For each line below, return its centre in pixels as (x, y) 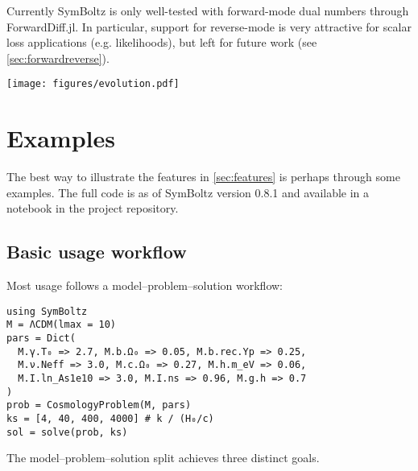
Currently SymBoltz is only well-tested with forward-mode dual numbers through (208, 10)
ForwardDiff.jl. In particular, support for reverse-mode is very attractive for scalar (209, 26)
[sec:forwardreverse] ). (58, 58)
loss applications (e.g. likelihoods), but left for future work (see (162, 42)
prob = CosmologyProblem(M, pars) (99, 405)
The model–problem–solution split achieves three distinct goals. (163, 458)
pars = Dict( (41, 339)
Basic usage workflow (97, 252)
